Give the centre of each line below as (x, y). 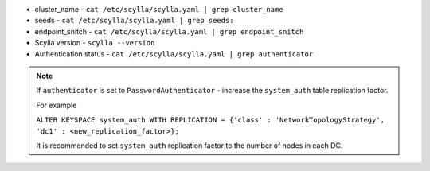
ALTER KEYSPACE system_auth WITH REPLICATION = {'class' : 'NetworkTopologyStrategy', (211, 120)
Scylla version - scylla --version (95, 43)
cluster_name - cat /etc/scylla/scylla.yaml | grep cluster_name (159, 9)
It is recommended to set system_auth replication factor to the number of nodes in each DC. (190, 145)
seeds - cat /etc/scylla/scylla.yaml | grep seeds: (134, 21)
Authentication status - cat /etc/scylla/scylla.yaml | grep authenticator (174, 54)
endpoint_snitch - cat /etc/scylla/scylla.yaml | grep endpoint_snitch (169, 31)
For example (57, 105)
